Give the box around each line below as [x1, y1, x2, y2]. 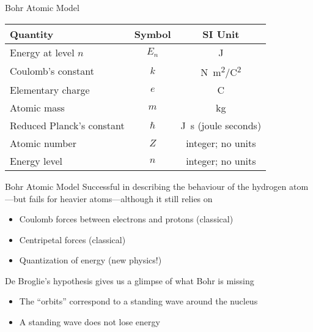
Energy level [10, 153, 63, 168]
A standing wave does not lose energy [19, 315, 160, 328]
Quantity [10, 26, 54, 41]
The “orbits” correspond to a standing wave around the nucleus [19, 295, 258, 307]
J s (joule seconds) [180, 118, 262, 132]
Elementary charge [10, 82, 90, 97]
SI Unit [202, 26, 240, 41]
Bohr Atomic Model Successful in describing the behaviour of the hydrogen [5, 179, 287, 192]
